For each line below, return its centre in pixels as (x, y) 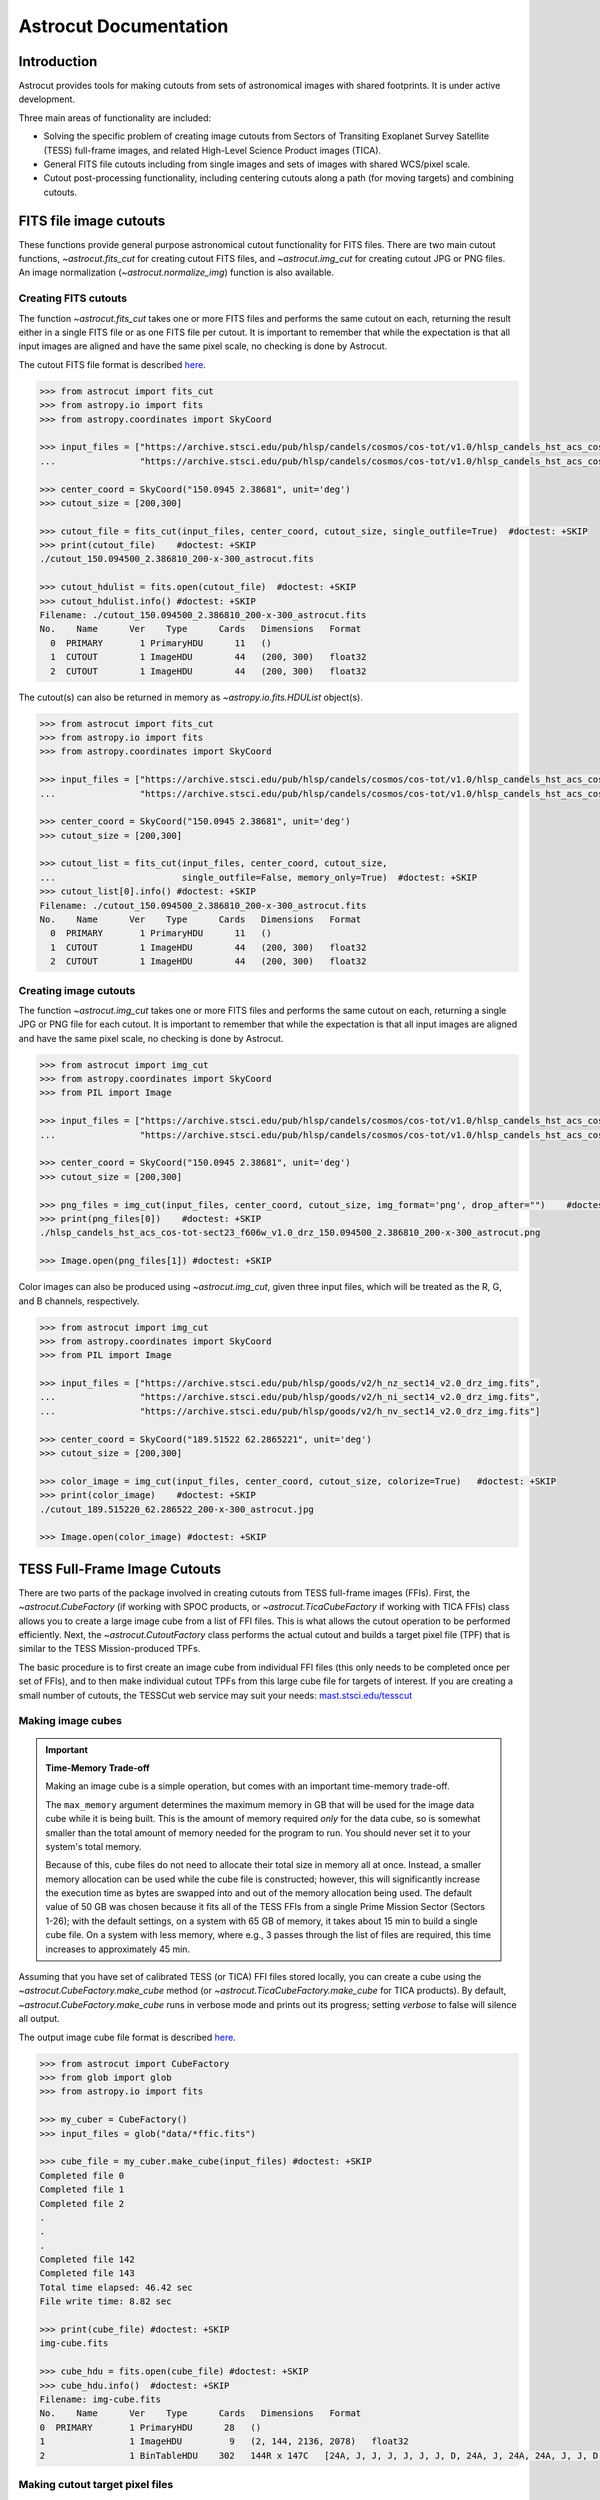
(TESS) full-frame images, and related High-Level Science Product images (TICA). (212, 150)
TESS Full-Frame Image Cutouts (120, 1568)
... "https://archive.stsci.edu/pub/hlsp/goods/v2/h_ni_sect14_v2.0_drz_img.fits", (290, 1397)
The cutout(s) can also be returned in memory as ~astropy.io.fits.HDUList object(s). (191, 697)
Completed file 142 (87, 2259)
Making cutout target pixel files (96, 2484)
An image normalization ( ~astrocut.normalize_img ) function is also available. (176, 272)
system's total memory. (93, 1846)
